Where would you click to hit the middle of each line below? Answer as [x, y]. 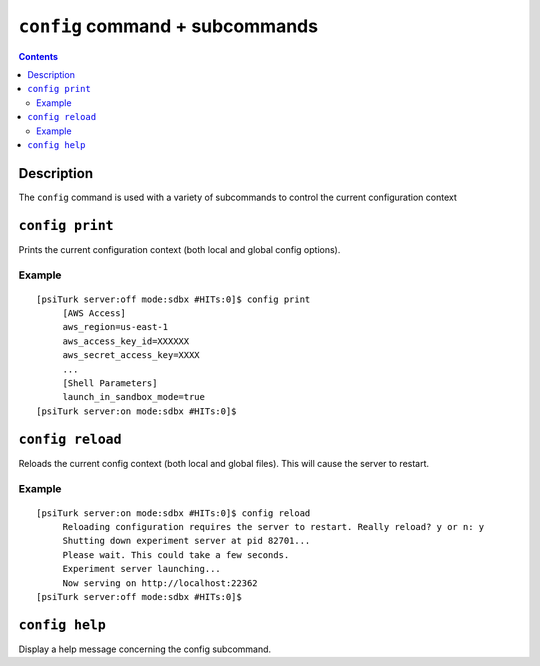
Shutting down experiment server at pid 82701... [186, 541]
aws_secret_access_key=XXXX [131, 355]
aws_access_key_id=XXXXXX [126, 341]
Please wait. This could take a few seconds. [176, 554]
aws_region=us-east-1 [115, 327]
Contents [38, 56]
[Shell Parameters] [110, 383]
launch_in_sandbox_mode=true [133, 397]
